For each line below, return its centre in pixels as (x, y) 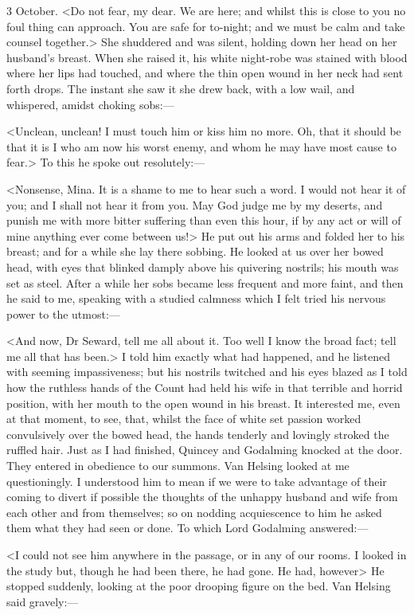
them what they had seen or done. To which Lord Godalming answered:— (187, 528)
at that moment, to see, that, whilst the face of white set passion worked (184, 419)
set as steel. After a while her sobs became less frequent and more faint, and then (205, 282)
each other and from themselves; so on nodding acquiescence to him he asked (194, 512)
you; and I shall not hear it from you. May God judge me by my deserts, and (195, 204)
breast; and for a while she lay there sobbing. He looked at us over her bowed (195, 251)
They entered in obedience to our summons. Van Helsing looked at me (178, 466)
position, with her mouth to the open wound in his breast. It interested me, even (203, 403)
